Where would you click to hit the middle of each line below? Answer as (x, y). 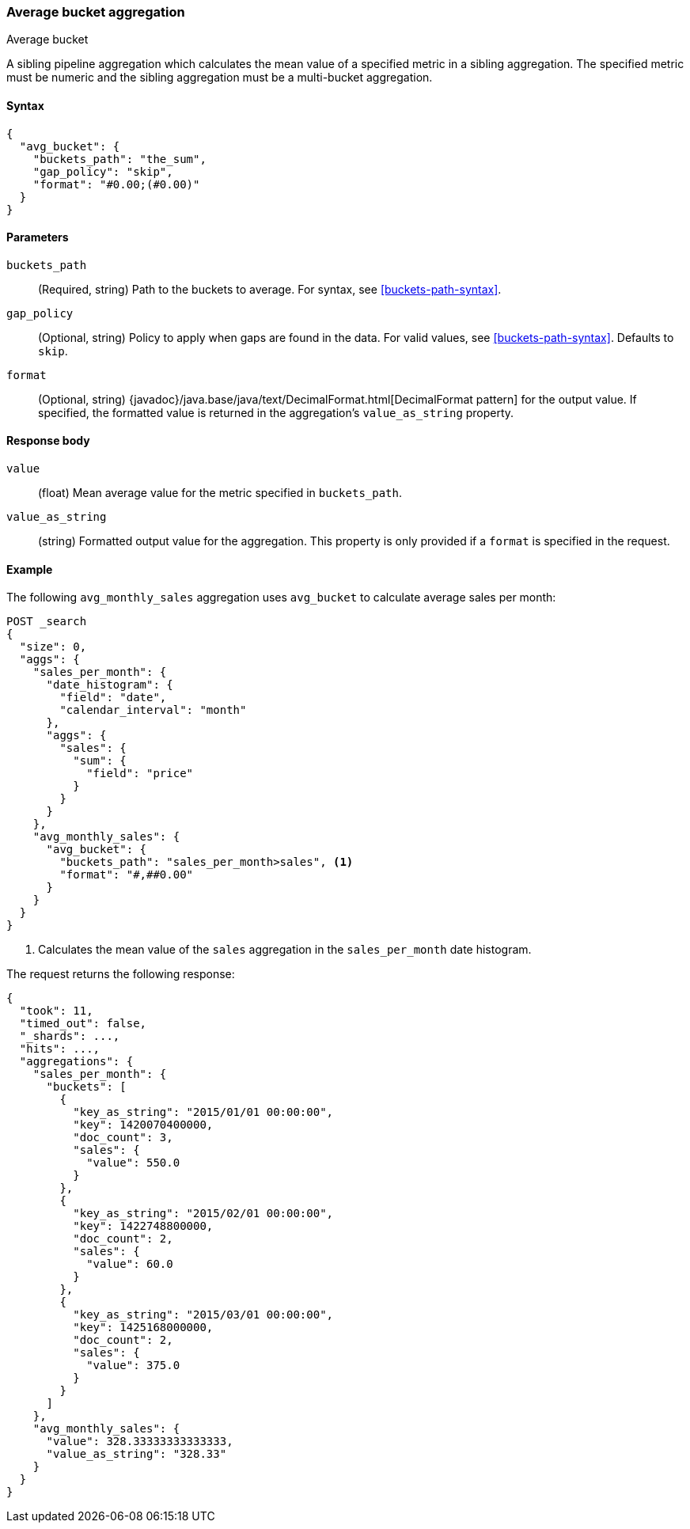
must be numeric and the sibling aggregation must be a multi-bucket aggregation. (220, 78)
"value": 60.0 (130, 1264)
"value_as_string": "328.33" (136, 1454)
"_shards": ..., (70, 1036)
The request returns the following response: (121, 974)
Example (30, 569)
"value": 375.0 (133, 1366)
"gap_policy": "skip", (103, 171)
